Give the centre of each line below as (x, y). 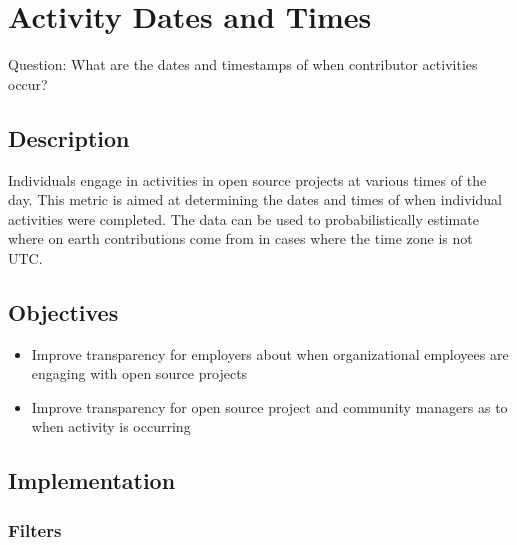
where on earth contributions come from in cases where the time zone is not (240, 238)
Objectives (63, 311)
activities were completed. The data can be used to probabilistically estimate (243, 218)
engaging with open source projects (139, 373)
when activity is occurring (111, 426)
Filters (35, 529)
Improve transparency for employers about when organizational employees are (270, 353)
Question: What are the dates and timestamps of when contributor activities (243, 64)
